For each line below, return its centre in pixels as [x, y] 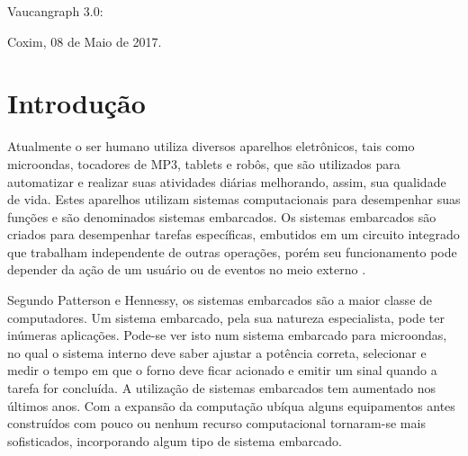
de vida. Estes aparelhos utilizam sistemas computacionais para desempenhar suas [234, 199]
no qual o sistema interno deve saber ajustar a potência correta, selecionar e [217, 352]
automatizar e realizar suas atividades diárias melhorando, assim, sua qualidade [227, 181]
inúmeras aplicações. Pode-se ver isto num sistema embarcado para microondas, [227, 335]
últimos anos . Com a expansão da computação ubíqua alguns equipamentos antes [231, 405]
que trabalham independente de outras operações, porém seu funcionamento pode [232, 251]
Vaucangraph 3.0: [55, 11]
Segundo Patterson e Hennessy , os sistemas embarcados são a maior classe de [220, 300]
